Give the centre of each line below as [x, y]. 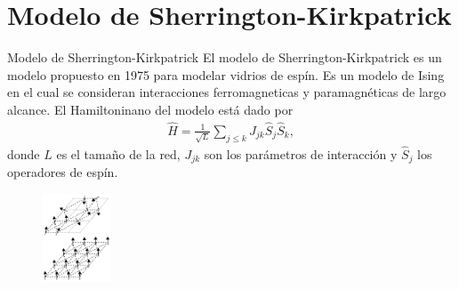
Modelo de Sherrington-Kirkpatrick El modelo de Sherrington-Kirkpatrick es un [225, 57]
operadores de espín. [63, 172]
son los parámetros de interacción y [301, 153]
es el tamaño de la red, [118, 153]
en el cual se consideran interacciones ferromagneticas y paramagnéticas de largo [227, 92]
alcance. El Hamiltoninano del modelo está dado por [150, 109]
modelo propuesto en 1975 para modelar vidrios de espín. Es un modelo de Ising [226, 74]
